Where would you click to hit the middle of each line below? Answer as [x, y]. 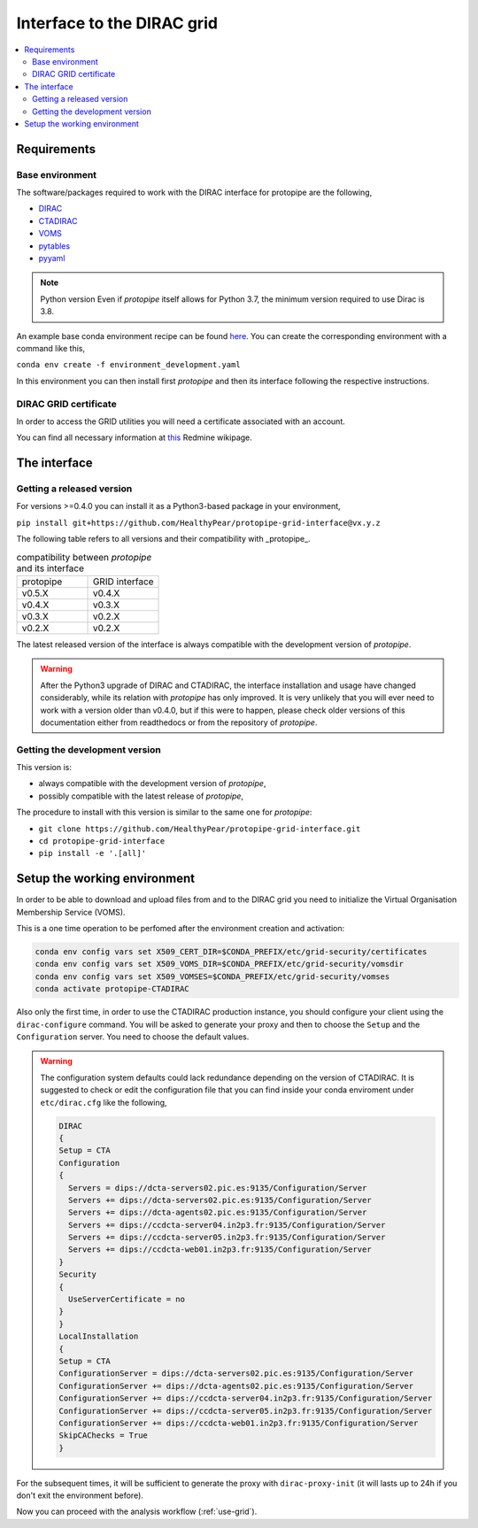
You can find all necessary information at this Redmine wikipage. [134, 437]
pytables [54, 246]
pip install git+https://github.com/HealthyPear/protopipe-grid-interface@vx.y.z [198, 523]
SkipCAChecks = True [103, 1435]
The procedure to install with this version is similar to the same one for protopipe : [164, 812]
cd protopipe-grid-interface [102, 841]
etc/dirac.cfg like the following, [104, 1102]
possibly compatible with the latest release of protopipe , [141, 796]
